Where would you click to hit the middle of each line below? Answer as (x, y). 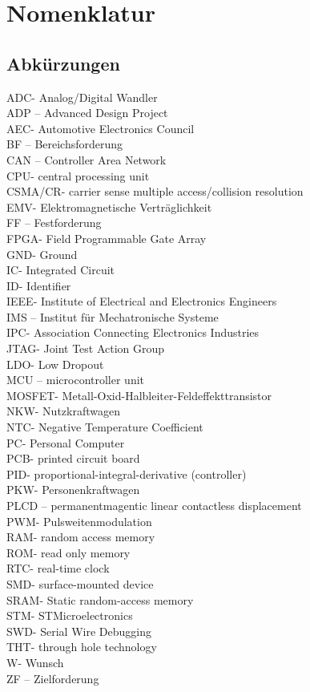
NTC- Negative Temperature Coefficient (105, 427)
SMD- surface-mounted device (80, 583)
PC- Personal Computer (66, 442)
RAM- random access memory (81, 537)
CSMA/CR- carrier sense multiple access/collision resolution (155, 191)
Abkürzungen (63, 63)
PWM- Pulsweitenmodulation (79, 521)
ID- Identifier (39, 285)
